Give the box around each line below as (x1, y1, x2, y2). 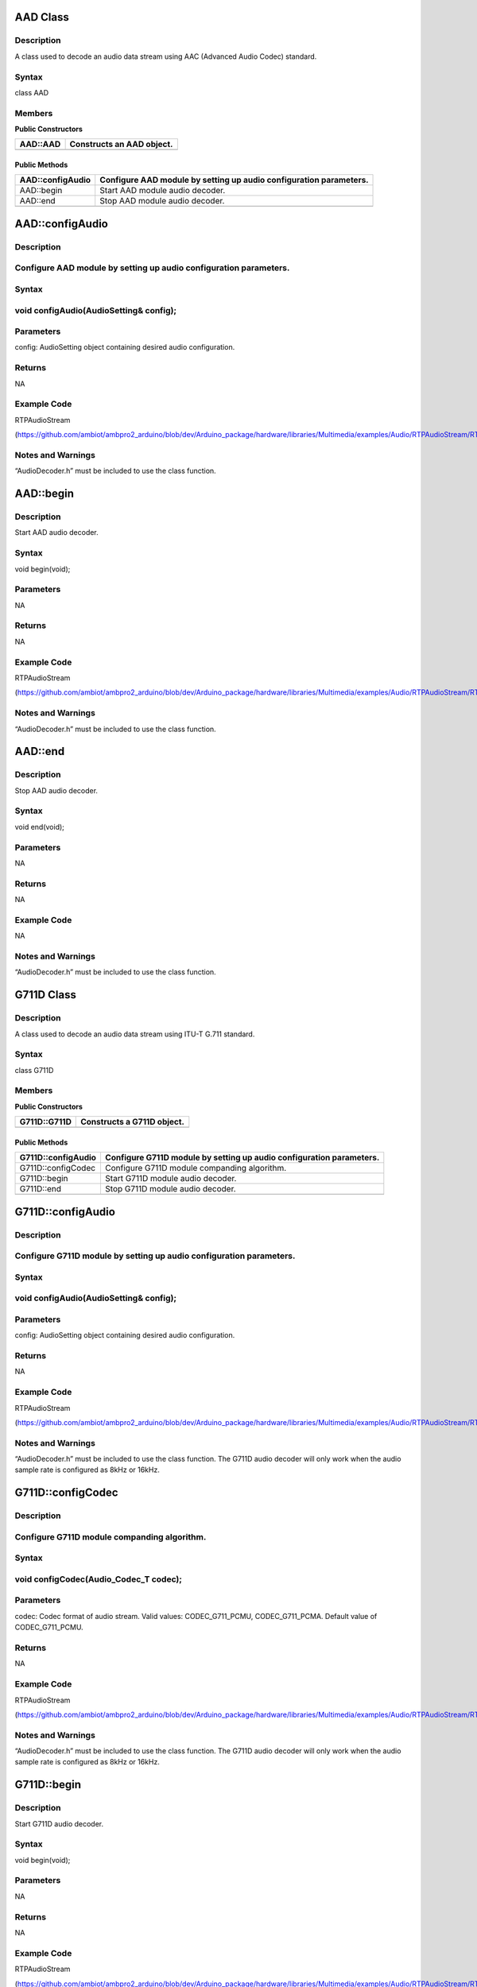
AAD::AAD (19, 139, 61, 150)
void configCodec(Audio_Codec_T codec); (14, 1574, 183, 1585)
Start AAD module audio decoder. (99, 185, 226, 196)
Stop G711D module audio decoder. (104, 1183, 236, 1195)
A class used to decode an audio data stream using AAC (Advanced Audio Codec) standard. (14, 52, 317, 61)
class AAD (14, 87, 49, 97)
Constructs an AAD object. (69, 139, 173, 150)
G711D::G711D (19, 1117, 72, 1128)
